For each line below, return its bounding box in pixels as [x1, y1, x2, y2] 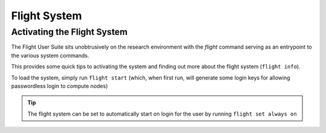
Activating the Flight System [11, 26, 128, 37]
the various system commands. [11, 52, 89, 59]
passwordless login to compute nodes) [11, 82, 108, 90]
